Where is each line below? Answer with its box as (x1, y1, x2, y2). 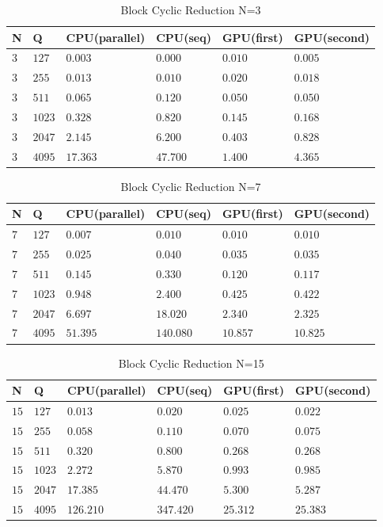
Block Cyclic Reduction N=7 (120, 178, 261, 194)
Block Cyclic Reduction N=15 (118, 354, 264, 371)
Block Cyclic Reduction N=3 (120, 2, 261, 17)
